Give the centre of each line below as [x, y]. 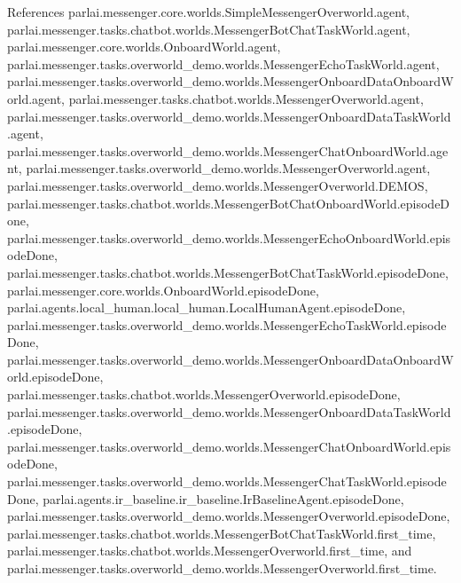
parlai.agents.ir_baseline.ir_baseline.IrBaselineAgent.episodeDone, [223, 498]
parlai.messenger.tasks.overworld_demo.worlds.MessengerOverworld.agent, [228, 168]
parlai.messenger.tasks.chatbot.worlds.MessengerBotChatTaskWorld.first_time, [222, 533]
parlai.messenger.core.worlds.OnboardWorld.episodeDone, [163, 290]
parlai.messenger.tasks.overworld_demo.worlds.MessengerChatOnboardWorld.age [228, 150]
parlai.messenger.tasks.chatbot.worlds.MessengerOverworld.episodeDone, [204, 394]
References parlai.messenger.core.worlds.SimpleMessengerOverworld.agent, [209, 12]
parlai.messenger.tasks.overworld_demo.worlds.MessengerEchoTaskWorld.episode [227, 324]
